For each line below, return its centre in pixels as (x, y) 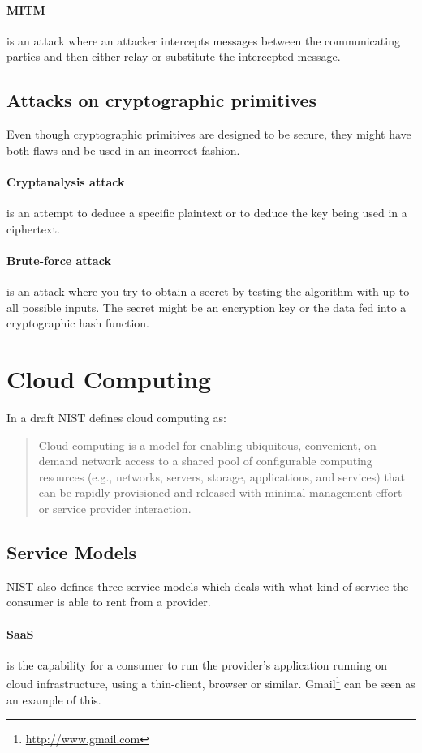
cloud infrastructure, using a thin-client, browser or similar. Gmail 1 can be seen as (211, 682)
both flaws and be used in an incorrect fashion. (123, 150)
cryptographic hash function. (78, 323)
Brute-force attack (59, 260)
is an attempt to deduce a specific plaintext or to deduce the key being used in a (207, 213)
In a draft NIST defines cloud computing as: (116, 418)
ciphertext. (33, 228)
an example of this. (54, 699)
